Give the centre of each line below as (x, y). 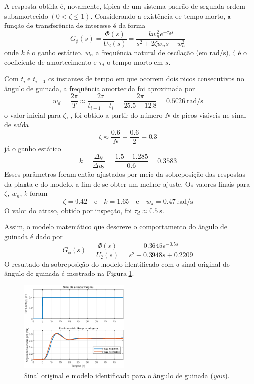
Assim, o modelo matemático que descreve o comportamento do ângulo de (116, 227)
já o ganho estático (33, 148)
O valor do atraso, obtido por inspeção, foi (68, 210)
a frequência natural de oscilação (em (151, 52)
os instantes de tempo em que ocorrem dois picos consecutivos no (146, 78)
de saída (17, 124)
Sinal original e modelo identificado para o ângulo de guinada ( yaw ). (127, 375)
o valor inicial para (33, 115)
